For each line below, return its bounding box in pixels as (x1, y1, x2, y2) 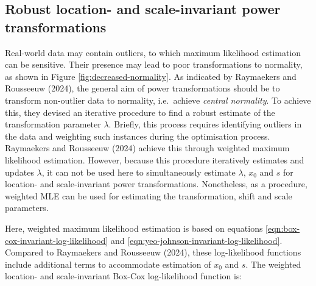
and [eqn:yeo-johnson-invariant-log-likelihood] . (110, 234, 283, 246)
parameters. (5, 201, 49, 214)
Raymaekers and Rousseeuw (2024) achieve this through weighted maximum (5, 141, 290, 154)
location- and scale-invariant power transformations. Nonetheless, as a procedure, (5, 177, 307, 190)
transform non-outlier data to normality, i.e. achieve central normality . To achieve (5, 93, 311, 106)
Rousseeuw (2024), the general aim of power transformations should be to (5, 82, 280, 95)
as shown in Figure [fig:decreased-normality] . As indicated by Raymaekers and (5, 70, 297, 82)
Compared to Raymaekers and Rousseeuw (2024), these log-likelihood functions (5, 246, 301, 259)
